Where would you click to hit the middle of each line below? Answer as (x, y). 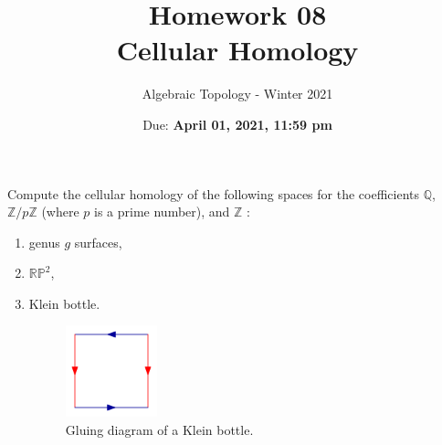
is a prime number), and (162, 212)
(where (60, 212)
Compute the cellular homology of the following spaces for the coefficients (213, 193)
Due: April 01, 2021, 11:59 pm (237, 124)
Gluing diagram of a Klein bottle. (159, 430)
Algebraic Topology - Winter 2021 (237, 94)
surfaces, (98, 242)
